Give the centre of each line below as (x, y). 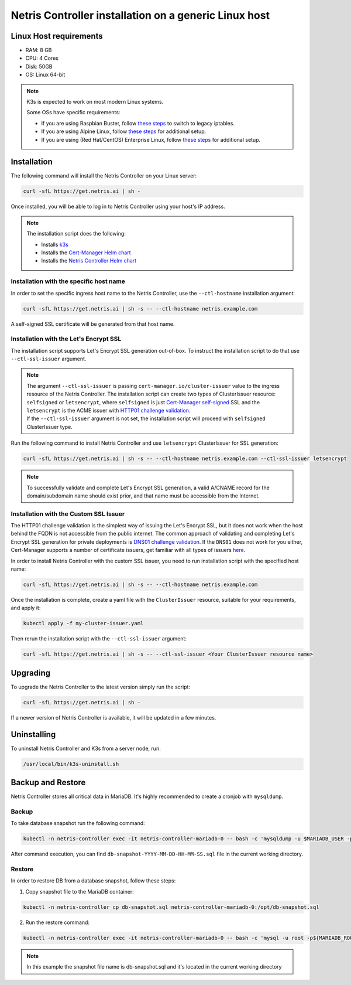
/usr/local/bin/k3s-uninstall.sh (71, 764)
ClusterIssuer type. (50, 427)
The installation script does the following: (76, 234)
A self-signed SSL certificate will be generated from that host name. (93, 324)
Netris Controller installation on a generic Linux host (140, 15)
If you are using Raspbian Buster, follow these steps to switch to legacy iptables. (138, 123)
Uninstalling (33, 735)
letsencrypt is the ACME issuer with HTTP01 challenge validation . (109, 410)
